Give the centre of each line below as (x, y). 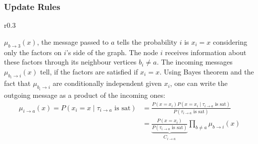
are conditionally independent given (107, 83)
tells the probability (147, 41)
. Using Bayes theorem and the (207, 71)
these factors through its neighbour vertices (70, 62)
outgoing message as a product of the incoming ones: (85, 95)
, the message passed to (73, 41)
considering (230, 41)
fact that (17, 83)
